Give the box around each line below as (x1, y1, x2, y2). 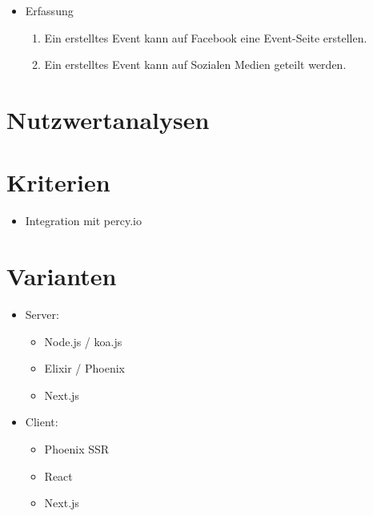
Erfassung (25, 2, 74, 18)
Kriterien (6, 166, 110, 199)
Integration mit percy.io (25, 212, 142, 229)
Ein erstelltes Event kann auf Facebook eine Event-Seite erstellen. (44, 29, 367, 46)
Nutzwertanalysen (6, 103, 210, 135)
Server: (25, 306, 59, 322)
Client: (25, 413, 58, 430)
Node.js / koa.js (44, 333, 122, 349)
